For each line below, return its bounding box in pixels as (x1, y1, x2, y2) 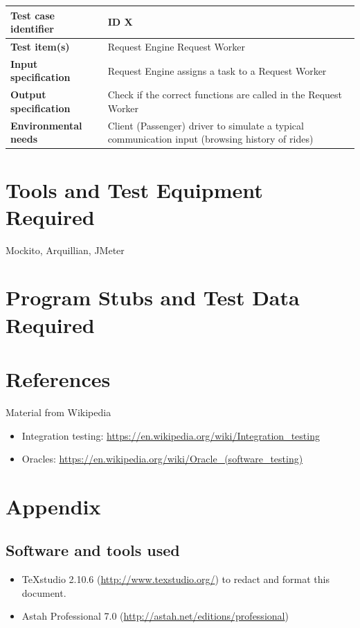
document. (21, 585, 66, 600)
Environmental (10, 118, 82, 132)
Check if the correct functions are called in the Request (107, 87, 343, 102)
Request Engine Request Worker (107, 39, 246, 53)
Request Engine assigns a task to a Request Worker (107, 63, 327, 78)
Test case (10, 8, 55, 22)
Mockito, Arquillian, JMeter (6, 242, 125, 257)
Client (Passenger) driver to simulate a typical (107, 118, 304, 132)
